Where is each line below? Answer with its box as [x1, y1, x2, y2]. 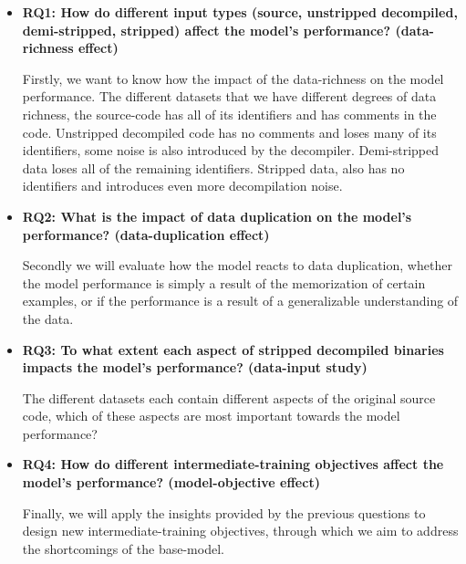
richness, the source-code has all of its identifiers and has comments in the [22, 104, 437, 123]
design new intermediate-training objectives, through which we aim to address [22, 521, 459, 540]
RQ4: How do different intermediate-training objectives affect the [22, 454, 444, 474]
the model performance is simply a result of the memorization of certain [22, 273, 426, 292]
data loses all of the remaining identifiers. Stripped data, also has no [22, 158, 405, 177]
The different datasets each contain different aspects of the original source [22, 388, 436, 407]
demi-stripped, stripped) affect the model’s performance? [22, 20, 391, 39]
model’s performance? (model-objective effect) [22, 473, 320, 492]
